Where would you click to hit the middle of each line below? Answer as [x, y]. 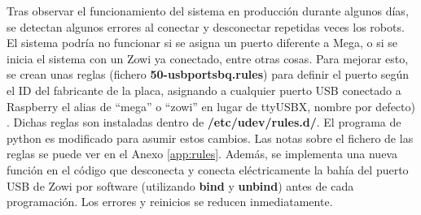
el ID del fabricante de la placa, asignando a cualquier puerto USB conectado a [204, 90]
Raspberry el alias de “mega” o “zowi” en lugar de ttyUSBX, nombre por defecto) [211, 106]
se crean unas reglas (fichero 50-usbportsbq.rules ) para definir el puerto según [208, 74]
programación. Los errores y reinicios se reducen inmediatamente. [170, 202]
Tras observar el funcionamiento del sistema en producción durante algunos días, [208, 11]
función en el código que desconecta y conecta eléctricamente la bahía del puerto [208, 169]
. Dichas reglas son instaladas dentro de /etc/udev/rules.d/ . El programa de [204, 122]
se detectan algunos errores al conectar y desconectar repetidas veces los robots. [206, 26]
